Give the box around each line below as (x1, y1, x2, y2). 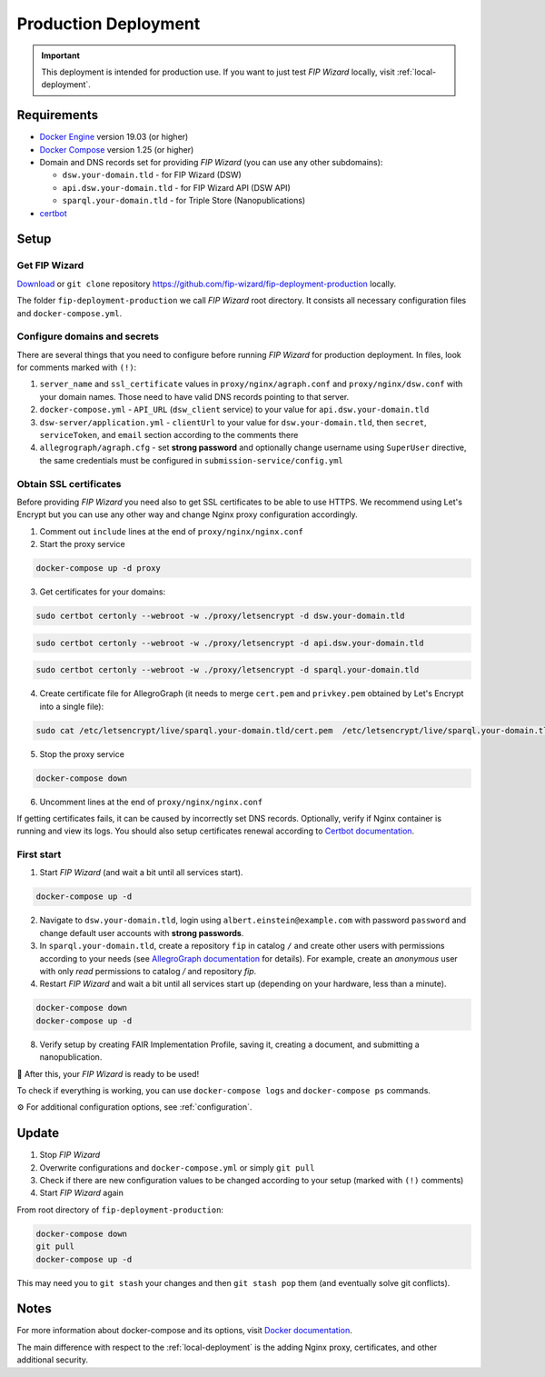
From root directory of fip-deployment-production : (16, 1204, 224, 1215)
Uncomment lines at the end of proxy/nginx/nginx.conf (39, 796, 263, 807)
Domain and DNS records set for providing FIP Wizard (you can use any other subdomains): (39, 157, 383, 168)
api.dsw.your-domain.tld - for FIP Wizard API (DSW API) (62, 182, 291, 193)
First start (16, 848, 62, 861)
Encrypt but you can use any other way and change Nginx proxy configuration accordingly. (16, 509, 358, 520)
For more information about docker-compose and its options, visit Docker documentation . (16, 1325, 353, 1336)
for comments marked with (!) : (16, 362, 137, 373)
